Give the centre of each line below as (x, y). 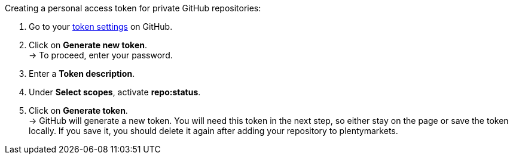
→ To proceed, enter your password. (101, 55)
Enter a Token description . (82, 74)
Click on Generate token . (78, 110)
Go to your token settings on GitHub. (101, 26)
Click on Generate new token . (88, 45)
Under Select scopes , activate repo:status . (115, 92)
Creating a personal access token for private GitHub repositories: (133, 8)
